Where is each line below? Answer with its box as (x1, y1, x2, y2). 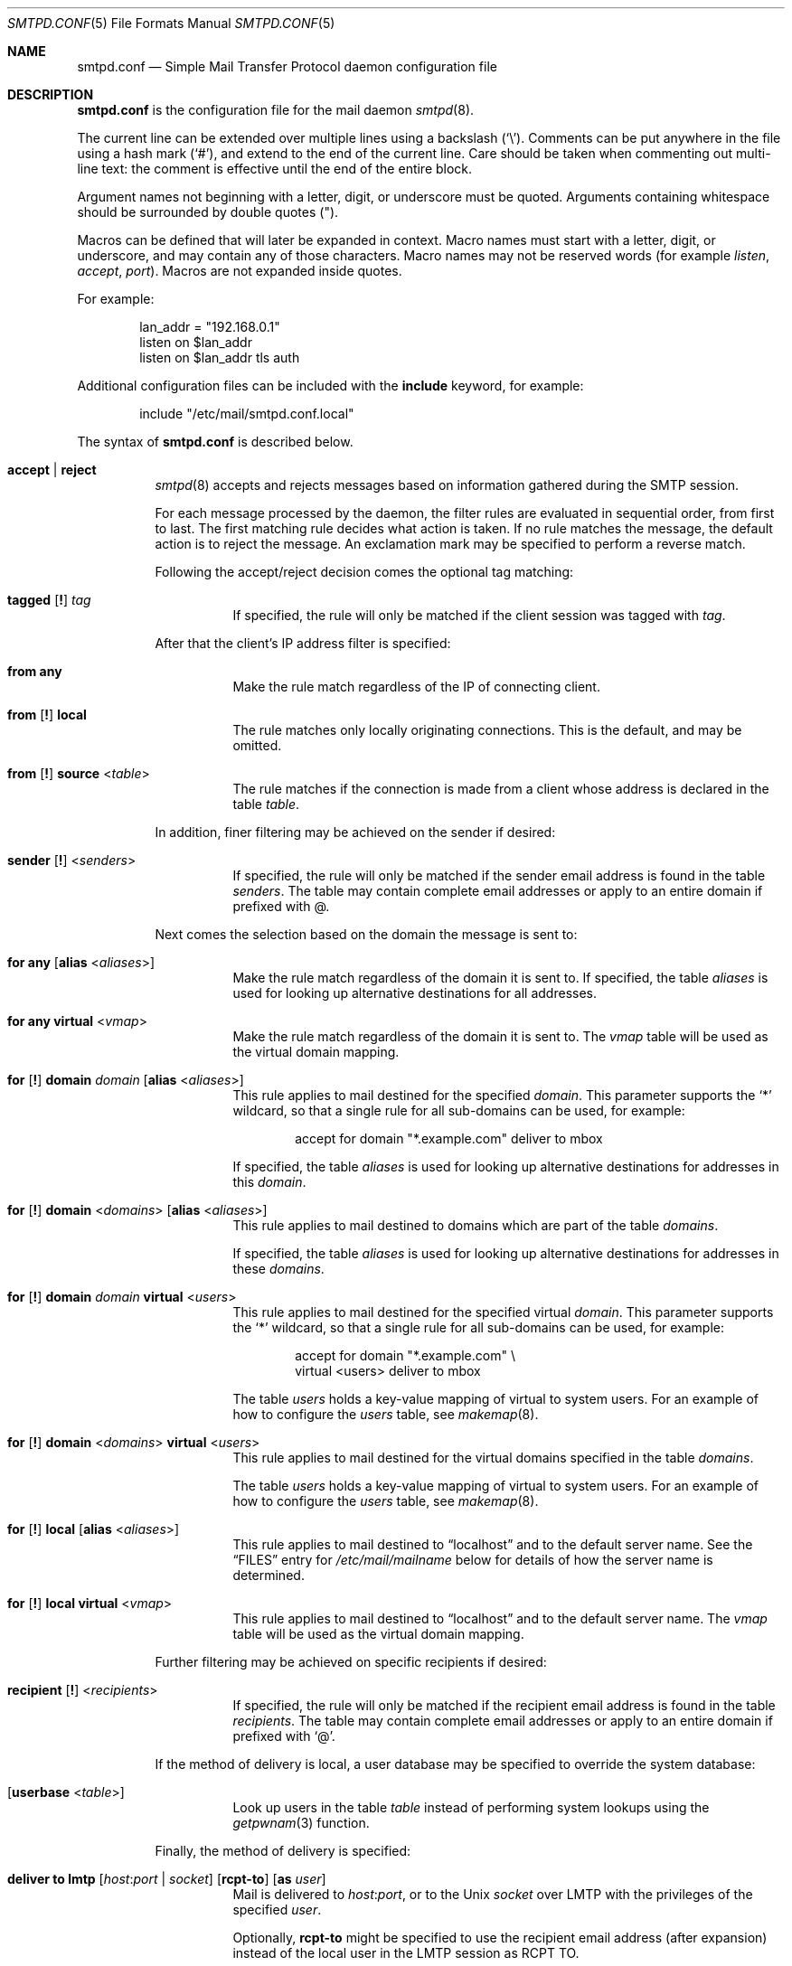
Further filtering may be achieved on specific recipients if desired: (155, 1654, 547, 1670)
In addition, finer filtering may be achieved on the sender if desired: (155, 824, 556, 840)
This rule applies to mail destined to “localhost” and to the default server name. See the (232, 1537, 753, 1552)
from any (7, 663, 62, 679)
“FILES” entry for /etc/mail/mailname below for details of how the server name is (232, 1552, 713, 1567)
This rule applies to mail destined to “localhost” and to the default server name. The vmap (232, 1611, 768, 1626)
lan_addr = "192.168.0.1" (139, 319, 280, 334)
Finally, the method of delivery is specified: (155, 1843, 411, 1858)
